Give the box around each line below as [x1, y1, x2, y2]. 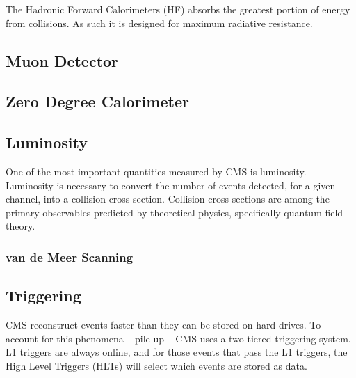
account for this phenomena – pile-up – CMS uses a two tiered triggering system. [6, 331, 351, 345]
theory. [6, 219, 35, 233]
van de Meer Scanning [6, 248, 133, 265]
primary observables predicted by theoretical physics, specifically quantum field [6, 205, 343, 219]
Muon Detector [6, 49, 119, 71]
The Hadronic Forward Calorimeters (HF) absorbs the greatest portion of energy [6, 2, 350, 16]
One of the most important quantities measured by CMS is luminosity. [6, 164, 307, 178]
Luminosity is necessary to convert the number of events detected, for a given [6, 178, 336, 192]
